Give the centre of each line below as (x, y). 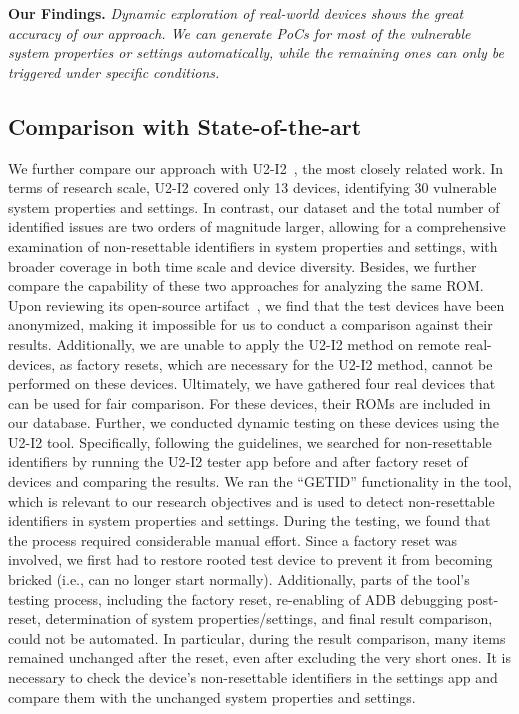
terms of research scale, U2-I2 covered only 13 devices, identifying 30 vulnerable (252, 187)
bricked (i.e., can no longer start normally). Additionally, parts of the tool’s (239, 579)
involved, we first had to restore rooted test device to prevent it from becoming (250, 559)
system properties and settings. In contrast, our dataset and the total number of (254, 206)
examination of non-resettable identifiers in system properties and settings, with (253, 245)
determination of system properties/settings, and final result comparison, (269, 618)
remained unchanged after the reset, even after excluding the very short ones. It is (259, 657)
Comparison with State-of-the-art (185, 125)
